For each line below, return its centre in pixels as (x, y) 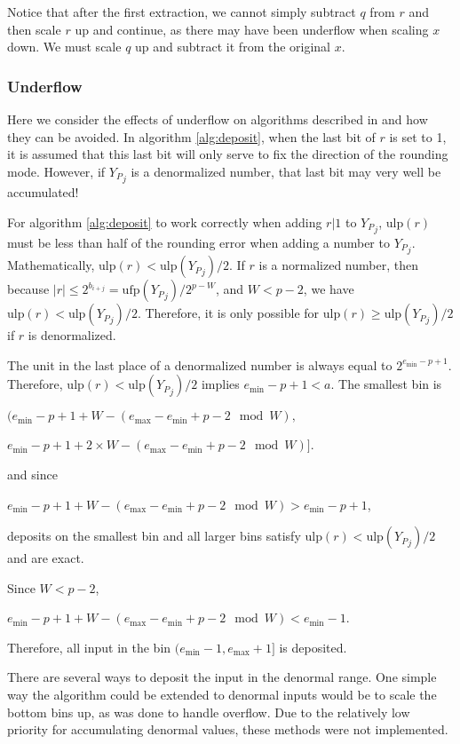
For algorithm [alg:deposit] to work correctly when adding (165, 222)
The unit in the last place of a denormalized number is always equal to (200, 364)
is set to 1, (418, 136)
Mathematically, (51, 265)
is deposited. (313, 647)
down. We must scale (64, 47)
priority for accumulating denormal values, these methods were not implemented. (228, 729)
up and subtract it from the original (233, 47)
